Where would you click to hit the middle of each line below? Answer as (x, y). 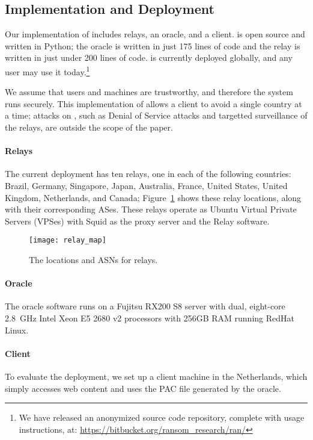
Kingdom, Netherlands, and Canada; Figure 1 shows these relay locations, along (153, 197)
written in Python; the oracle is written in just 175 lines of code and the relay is (153, 45)
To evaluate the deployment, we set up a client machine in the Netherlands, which (156, 376)
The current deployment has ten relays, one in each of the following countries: (148, 174)
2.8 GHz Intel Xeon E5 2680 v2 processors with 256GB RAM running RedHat (150, 318)
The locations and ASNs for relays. (93, 260)
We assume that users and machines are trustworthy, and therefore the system (149, 92)
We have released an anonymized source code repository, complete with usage (162, 417)
